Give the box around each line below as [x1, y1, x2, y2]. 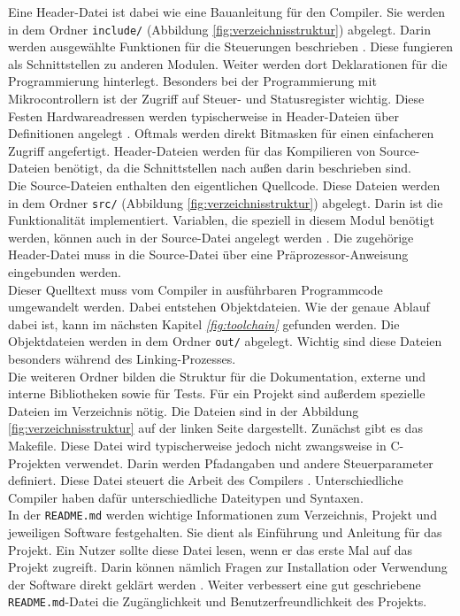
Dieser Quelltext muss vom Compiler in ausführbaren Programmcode [8, 280, 383, 298]
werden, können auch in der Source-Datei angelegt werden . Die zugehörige [8, 227, 414, 246]
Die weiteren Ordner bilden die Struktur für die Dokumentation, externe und [8, 366, 426, 385]
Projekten [8, 453, 61, 472]
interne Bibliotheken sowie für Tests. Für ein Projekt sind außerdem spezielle [8, 384, 425, 403]
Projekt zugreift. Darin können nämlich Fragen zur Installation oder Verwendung [8, 558, 448, 576]
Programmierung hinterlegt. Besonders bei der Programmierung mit [8, 72, 377, 90]
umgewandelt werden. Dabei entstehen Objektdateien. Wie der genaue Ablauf [8, 297, 430, 316]
